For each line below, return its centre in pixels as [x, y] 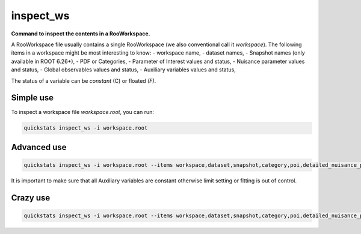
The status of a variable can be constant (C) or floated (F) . [84, 80]
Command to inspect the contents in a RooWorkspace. [81, 34]
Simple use [32, 98]
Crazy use [31, 198]
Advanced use [39, 147]
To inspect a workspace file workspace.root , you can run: [83, 112]
